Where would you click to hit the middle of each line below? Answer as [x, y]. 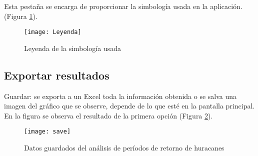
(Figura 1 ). [21, 16]
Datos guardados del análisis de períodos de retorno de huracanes [124, 148]
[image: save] [47, 132]
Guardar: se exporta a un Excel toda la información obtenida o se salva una [120, 96]
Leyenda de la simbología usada [73, 48]
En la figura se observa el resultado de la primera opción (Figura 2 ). [108, 115]
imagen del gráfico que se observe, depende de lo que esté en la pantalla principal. [129, 106]
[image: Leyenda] [53, 32]
